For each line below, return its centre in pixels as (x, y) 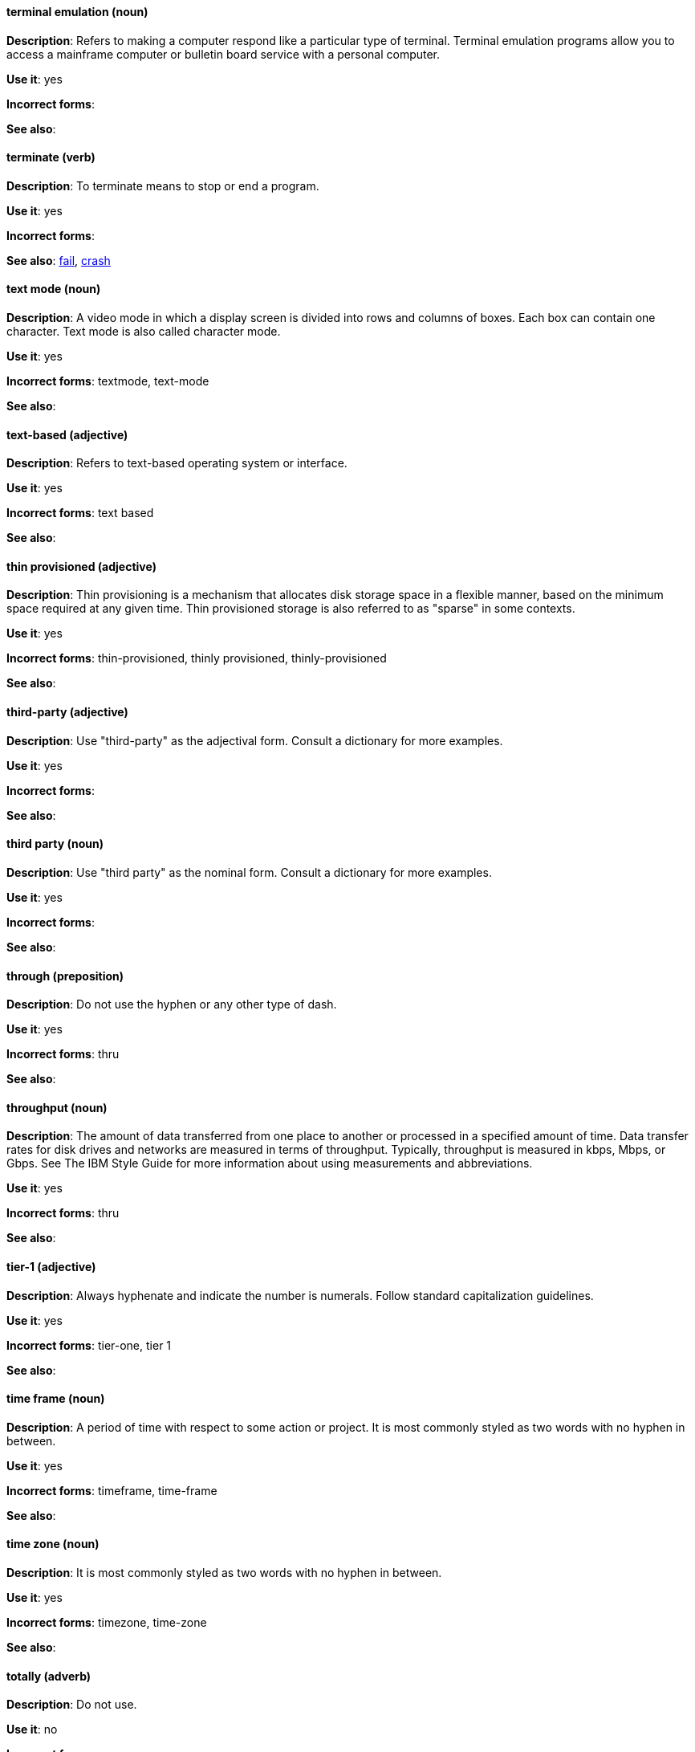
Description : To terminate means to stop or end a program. (163, 185)
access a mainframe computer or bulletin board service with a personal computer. (224, 54)
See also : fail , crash (59, 260)
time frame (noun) (56, 1399)
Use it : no (32, 1730)
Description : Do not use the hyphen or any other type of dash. (172, 1004)
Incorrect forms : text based (80, 513)
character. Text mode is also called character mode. (144, 332)
